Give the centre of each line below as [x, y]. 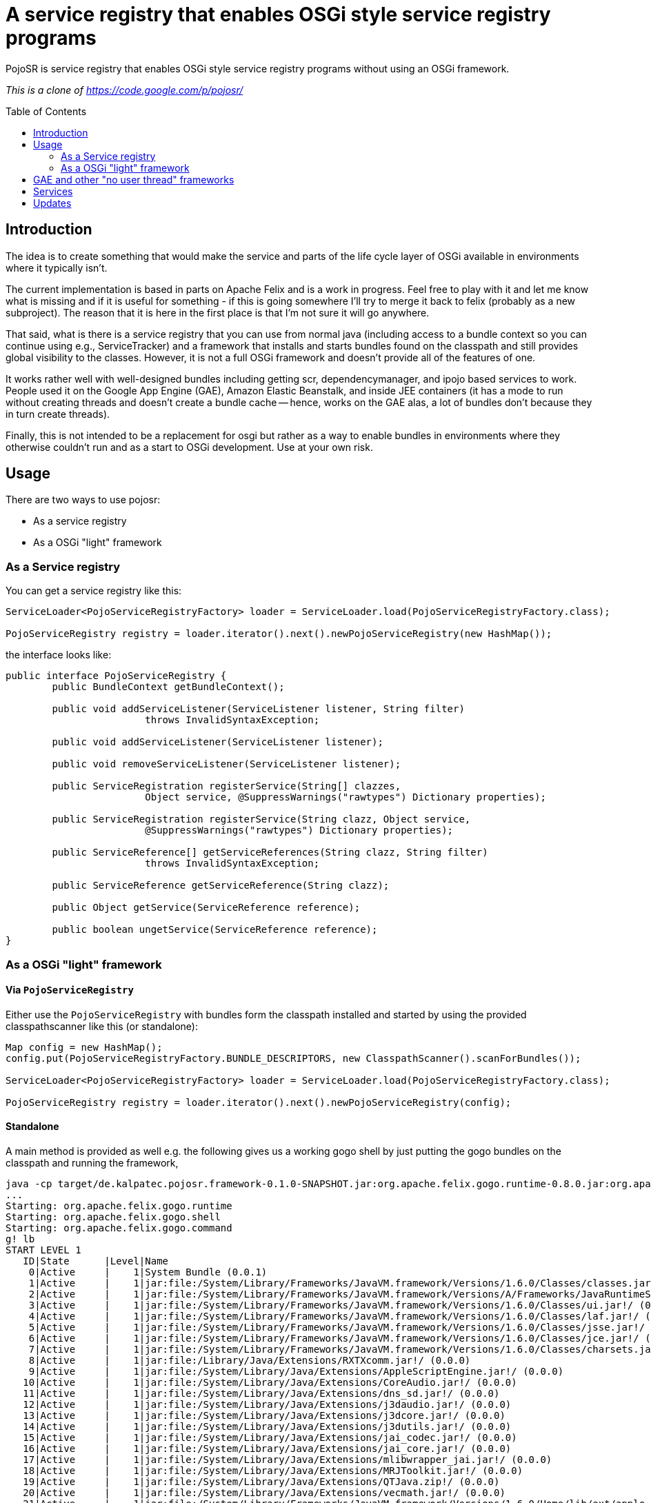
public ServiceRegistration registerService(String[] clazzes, [227, 786]
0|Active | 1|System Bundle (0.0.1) [148, 1272]
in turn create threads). [58, 414]
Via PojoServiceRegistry [70, 990]
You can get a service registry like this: [94, 591]
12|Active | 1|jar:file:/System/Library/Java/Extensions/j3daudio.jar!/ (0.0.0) [267, 1404]
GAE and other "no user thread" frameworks [134, 179]
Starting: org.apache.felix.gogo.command [119, 1228]
